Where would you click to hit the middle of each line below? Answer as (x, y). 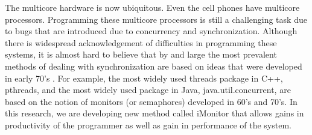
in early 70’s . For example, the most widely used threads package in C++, (144, 78)
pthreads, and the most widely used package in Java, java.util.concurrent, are (148, 90)
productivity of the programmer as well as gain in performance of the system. (148, 124)
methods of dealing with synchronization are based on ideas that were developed (154, 66)
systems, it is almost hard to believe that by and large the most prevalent (141, 54)
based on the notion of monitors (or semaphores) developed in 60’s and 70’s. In (151, 101)
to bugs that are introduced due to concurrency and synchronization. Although (151, 31)
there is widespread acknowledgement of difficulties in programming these (141, 42)
